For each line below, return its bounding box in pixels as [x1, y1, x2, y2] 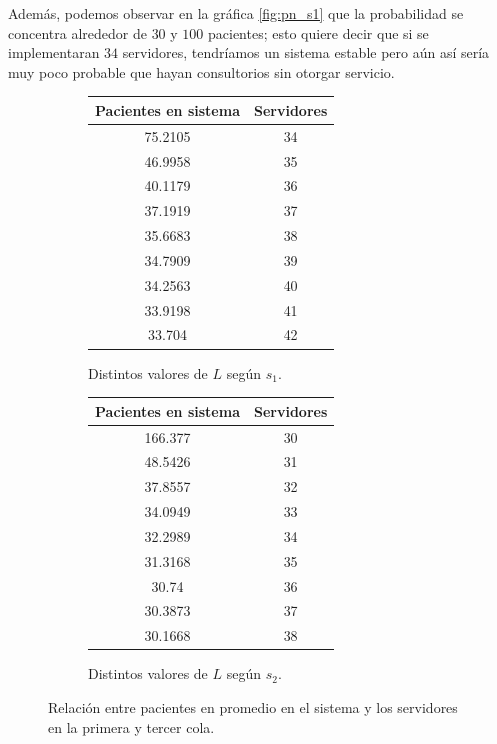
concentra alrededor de [8, 22, 147, 43]
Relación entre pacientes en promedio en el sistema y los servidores [48, 696, 458, 717]
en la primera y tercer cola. [48, 716, 215, 737]
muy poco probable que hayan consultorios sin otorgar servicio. [8, 61, 395, 82]
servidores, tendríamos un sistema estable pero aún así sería [122, 42, 490, 63]
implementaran [8, 42, 100, 63]
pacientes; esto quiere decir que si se [208, 22, 429, 43]
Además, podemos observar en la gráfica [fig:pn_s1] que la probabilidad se [8, 3, 464, 23]
